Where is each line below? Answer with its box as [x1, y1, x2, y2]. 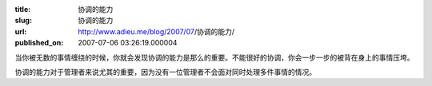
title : [14, 5, 31, 14]
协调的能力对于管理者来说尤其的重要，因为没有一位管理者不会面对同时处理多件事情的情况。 [14, 67, 316, 76]
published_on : [14, 38, 64, 48]
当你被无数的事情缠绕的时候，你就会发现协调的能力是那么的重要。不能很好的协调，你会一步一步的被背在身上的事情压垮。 [14, 53, 414, 62]
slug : [14, 16, 32, 25]
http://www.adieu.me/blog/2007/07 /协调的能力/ [78, 26, 235, 36]
